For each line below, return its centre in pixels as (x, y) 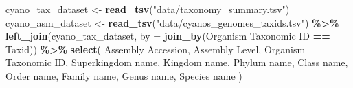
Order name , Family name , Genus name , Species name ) (124, 75)
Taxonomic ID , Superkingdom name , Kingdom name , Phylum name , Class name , (177, 62)
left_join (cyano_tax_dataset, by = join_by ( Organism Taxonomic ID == (168, 36)
